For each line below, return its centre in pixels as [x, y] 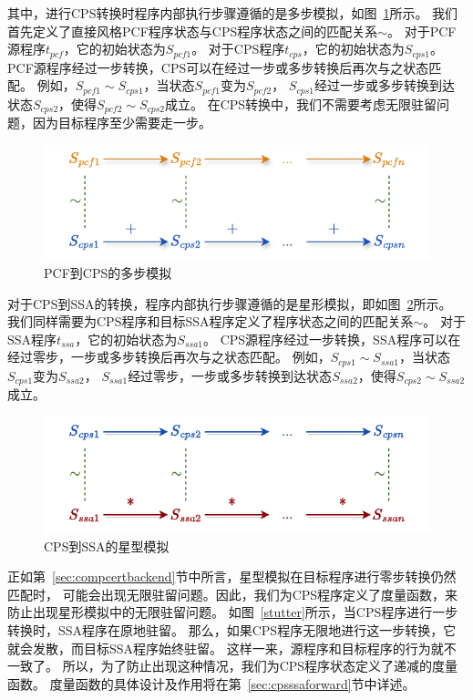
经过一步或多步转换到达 [384, 85]
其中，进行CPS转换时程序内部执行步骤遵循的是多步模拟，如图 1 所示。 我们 [233, 13]
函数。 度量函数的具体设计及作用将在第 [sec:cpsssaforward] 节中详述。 [211, 683]
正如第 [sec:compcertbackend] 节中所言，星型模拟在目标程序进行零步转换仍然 [232, 576]
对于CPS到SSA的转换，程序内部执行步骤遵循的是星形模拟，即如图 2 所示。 [230, 303]
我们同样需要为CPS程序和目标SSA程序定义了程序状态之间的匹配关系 [211, 321]
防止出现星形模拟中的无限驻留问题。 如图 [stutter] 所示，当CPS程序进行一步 [233, 612]
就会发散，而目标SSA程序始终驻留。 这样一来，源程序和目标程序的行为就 [226, 648]
